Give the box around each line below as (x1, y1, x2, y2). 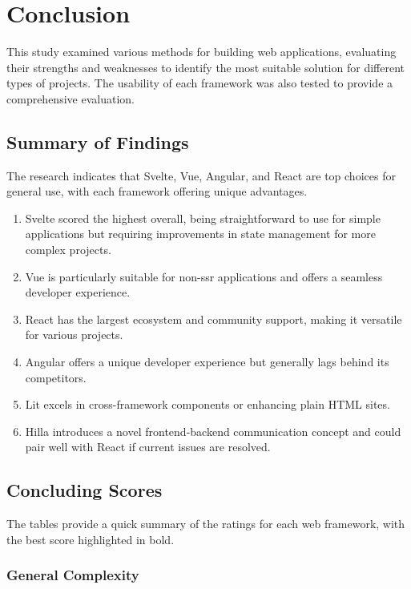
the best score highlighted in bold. (6, 531, 175, 547)
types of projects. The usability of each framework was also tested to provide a (6, 75, 393, 91)
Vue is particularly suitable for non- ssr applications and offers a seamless (25, 268, 383, 284)
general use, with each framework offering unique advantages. (6, 183, 308, 200)
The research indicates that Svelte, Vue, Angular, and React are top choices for (6, 167, 396, 184)
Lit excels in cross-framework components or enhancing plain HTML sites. (25, 396, 390, 413)
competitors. (25, 369, 87, 385)
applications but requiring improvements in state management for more (25, 225, 376, 242)
